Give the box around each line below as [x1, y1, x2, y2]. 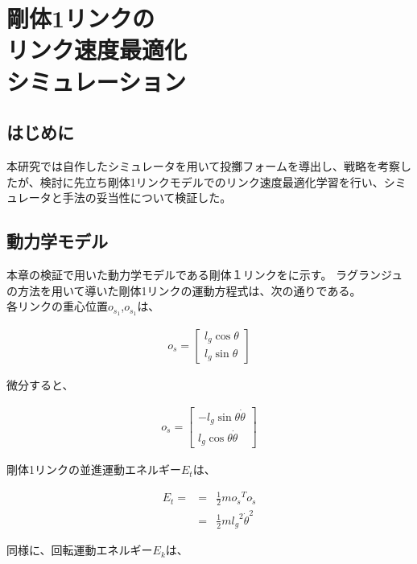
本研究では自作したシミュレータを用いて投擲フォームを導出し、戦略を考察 [6, 157, 400, 174]
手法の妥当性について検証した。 [62, 189, 232, 206]
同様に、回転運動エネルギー [6, 541, 153, 558]
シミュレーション [6, 64, 186, 97]
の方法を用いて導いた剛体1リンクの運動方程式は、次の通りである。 [6, 282, 361, 298]
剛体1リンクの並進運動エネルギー [6, 461, 181, 478]
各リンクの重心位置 [6, 298, 108, 315]
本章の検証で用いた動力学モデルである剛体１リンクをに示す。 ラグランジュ [6, 266, 403, 282]
